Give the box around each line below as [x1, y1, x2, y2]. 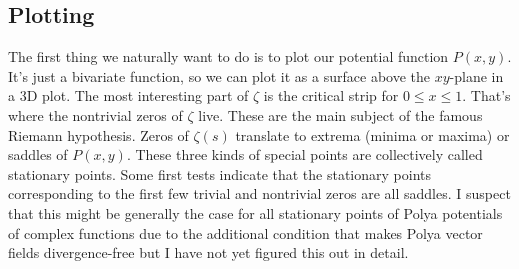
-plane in [449, 65, 504, 86]
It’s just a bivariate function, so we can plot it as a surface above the [8, 65, 430, 86]
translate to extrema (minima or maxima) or [235, 124, 510, 145]
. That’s [462, 85, 511, 106]
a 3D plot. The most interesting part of [8, 85, 249, 106]
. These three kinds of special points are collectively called [126, 144, 483, 165]
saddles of [8, 144, 68, 165]
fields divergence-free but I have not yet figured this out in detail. [8, 242, 409, 263]
